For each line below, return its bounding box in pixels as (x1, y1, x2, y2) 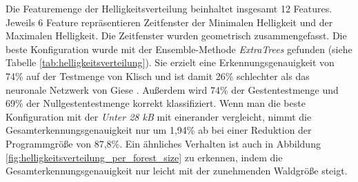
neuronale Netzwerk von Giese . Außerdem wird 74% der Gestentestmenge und (6, 82, 339, 97)
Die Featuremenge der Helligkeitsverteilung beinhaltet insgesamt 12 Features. (6, 1, 332, 15)
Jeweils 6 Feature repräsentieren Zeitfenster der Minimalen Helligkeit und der (6, 14, 333, 29)
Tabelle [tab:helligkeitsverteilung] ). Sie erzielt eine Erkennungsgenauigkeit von (6, 55, 335, 70)
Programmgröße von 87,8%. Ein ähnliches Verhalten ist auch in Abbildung (6, 136, 321, 150)
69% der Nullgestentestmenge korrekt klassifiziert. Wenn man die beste (6, 96, 306, 110)
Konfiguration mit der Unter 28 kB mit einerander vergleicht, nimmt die (6, 109, 312, 123)
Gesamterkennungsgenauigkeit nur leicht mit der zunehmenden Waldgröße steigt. (6, 163, 348, 178)
